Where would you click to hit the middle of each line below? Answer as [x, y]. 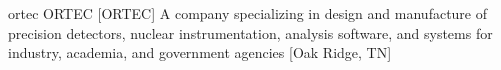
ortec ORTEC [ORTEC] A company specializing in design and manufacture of [248, 13]
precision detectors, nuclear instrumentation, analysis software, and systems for [250, 32]
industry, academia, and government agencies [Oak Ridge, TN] [200, 52]
